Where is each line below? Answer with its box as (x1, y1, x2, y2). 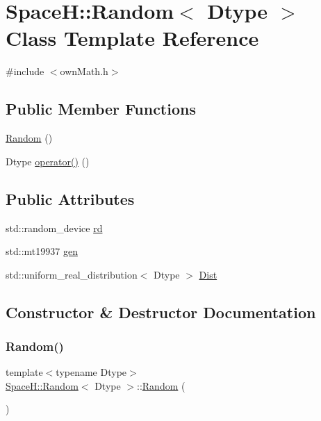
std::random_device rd (6, 220, 103, 235)
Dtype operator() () (6, 154, 90, 168)
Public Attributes (6, 188, 135, 209)
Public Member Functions (6, 98, 196, 119)
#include (6, 64, 44, 79)
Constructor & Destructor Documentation (6, 301, 316, 322)
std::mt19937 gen (6, 244, 78, 258)
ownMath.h (60, 64, 108, 79)
